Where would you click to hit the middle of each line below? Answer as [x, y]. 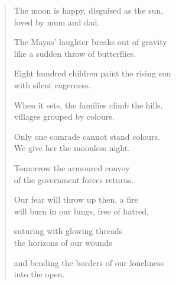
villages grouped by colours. [64, 116]
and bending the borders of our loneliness [89, 262]
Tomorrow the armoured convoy [72, 167]
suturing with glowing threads [68, 231]
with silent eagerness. [52, 84]
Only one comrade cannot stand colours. [87, 136]
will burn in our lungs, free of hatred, [81, 211]
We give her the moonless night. [72, 148]
